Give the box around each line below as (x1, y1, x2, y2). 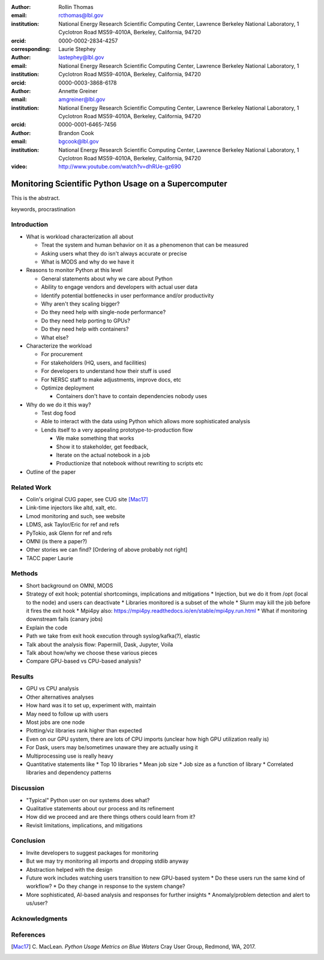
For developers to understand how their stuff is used (41, 367, 171, 375)
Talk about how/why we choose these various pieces (26, 649, 158, 656)
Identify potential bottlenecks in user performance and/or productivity (41, 292, 214, 299)
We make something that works (56, 435, 134, 442)
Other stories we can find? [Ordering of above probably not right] (26, 546, 188, 554)
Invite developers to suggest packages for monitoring (26, 849, 159, 856)
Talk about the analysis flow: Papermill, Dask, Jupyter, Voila (26, 641, 173, 648)
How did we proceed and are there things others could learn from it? (26, 814, 196, 821)
